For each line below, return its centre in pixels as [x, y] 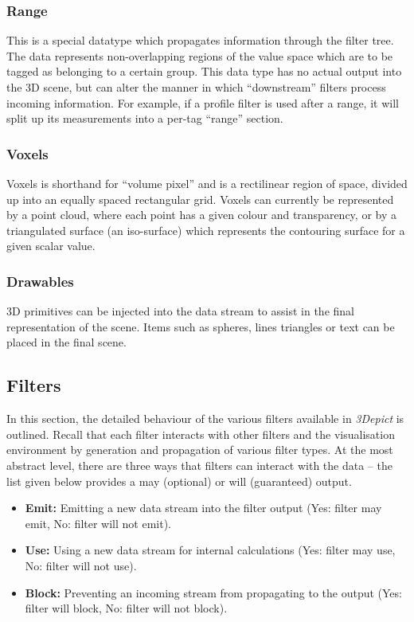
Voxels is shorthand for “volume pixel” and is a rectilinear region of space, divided [207, 183]
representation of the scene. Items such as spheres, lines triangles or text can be [201, 326]
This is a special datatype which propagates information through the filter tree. [200, 40]
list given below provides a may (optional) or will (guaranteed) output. [179, 481]
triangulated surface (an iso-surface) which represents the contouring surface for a [206, 230]
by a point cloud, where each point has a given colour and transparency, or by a [201, 215]
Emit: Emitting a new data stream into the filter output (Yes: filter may [203, 508]
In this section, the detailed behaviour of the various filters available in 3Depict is [205, 419]
